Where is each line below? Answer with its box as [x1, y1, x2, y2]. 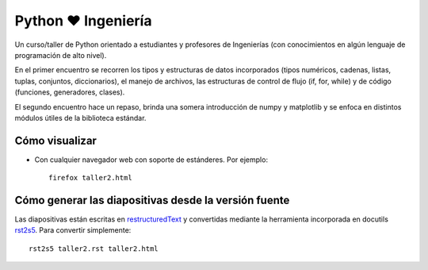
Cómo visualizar [14, 133, 97, 147]
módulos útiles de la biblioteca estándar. [14, 113, 147, 122]
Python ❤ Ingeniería [14, 12, 152, 29]
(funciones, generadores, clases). [14, 87, 125, 97]
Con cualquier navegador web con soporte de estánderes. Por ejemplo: [34, 155, 269, 164]
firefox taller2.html [48, 173, 132, 183]
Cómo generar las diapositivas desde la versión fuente [14, 194, 290, 206]
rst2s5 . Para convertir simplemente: [14, 226, 132, 235]
